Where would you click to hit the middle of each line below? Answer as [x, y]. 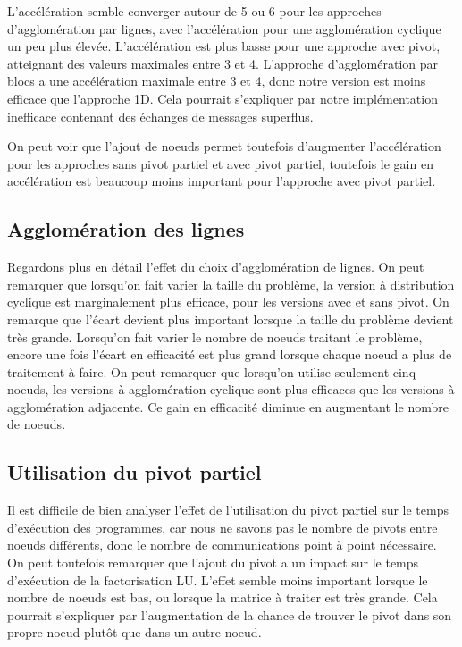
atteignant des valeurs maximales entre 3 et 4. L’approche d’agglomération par [223, 63]
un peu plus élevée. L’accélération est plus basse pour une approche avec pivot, [224, 46]
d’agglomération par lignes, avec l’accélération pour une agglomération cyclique [224, 28]
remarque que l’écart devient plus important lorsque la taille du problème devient [231, 319]
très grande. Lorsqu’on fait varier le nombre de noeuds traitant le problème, [215, 336]
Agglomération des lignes [126, 229]
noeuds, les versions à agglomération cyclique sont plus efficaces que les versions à [231, 389]
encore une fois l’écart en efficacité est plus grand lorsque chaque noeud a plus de [230, 354]
